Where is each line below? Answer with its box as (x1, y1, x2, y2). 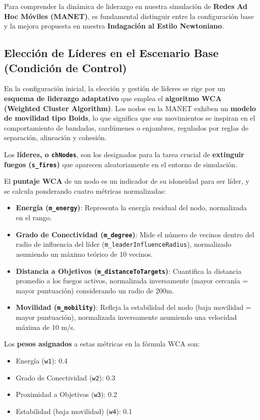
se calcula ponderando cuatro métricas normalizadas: (4, 185, 166, 196)
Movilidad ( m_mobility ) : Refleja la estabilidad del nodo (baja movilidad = (15, 302, 251, 312)
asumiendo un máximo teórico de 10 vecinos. (15, 249, 153, 259)
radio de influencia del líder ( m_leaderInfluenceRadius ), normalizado (15, 239, 231, 249)
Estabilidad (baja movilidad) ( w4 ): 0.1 (15, 405, 132, 416)
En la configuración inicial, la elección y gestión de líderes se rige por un (4, 83, 225, 94)
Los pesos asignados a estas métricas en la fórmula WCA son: (4, 338, 200, 349)
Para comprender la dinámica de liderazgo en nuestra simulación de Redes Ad (4, 1, 247, 11)
